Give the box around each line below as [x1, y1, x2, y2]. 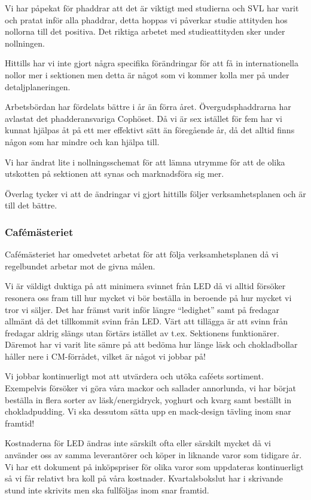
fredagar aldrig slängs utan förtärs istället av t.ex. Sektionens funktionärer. [5, 326, 279, 339]
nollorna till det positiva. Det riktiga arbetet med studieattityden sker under [5, 25, 285, 38]
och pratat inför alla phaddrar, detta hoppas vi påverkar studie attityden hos [5, 13, 288, 26]
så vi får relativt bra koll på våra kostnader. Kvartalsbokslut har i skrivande [5, 472, 283, 484]
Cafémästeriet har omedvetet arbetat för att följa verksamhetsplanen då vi [5, 248, 279, 260]
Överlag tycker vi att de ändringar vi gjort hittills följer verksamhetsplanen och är [5, 187, 306, 200]
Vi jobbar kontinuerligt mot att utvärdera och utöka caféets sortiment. [5, 370, 264, 382]
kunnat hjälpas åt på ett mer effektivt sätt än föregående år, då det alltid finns [5, 124, 295, 136]
